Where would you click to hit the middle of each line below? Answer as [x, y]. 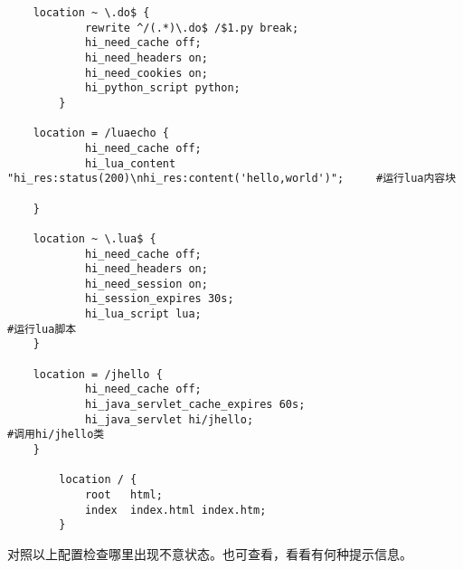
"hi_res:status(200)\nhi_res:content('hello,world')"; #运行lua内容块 [232, 179]
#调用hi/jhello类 [56, 435]
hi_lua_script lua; [143, 314]
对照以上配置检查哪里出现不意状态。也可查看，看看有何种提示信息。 [210, 553]
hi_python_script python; [162, 88]
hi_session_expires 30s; [159, 299]
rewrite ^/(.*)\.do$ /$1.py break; [192, 28]
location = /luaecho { [101, 133]
